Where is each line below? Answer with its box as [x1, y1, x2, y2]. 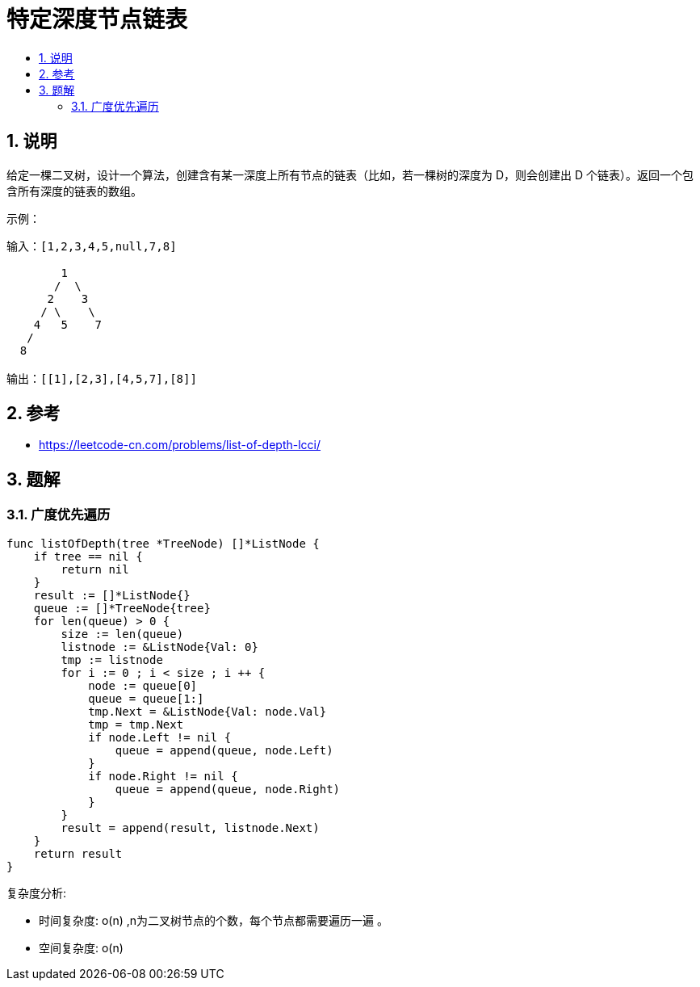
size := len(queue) [61, 627, 184, 640]
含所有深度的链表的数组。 [6, 183, 142, 198]
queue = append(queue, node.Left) [115, 743, 333, 757]
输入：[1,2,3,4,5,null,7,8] [6, 239, 177, 253]
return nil [61, 562, 129, 576]
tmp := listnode [61, 653, 163, 666]
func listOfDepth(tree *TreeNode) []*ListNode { [6, 536, 320, 550]
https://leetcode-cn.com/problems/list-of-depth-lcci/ [39, 438, 321, 452]
